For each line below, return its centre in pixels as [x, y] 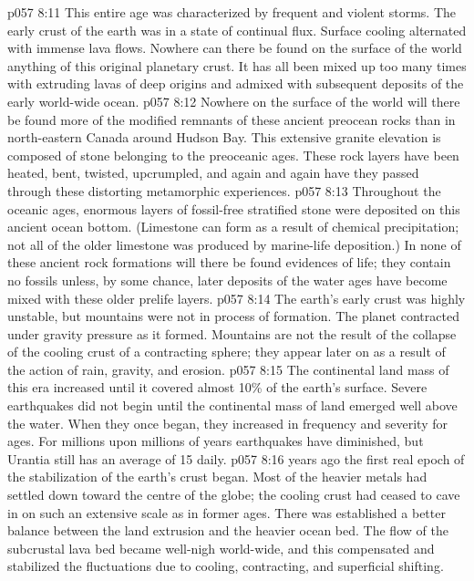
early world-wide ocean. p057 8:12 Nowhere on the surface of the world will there [234, 101]
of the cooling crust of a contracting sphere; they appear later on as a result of [227, 352]
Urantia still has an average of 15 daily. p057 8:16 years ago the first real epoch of [236, 458]
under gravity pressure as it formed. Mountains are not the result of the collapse [232, 333]
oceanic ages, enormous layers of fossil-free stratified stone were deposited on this [234, 208]
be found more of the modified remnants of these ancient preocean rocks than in [232, 119]
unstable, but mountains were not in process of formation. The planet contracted [233, 316]
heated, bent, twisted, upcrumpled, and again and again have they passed [213, 173]
